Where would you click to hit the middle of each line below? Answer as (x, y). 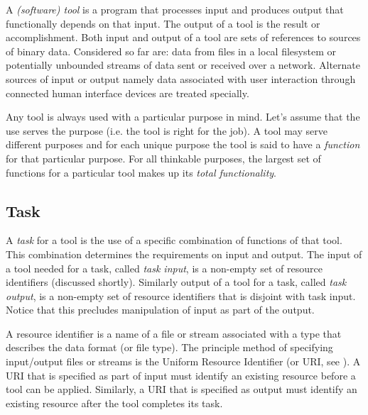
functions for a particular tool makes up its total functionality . (141, 172)
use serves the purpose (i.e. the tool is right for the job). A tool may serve (167, 130)
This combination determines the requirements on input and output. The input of (184, 254)
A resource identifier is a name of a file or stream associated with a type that (174, 333)
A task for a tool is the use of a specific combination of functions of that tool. (174, 240)
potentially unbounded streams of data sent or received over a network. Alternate (183, 65)
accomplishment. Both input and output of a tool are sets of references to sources (183, 37)
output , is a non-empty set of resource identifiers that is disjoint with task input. (181, 295)
